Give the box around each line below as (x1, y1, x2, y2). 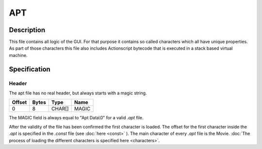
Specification (9, 65, 50, 73)
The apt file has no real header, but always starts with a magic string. (9, 90, 147, 96)
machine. (9, 52, 28, 58)
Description (9, 26, 46, 34)
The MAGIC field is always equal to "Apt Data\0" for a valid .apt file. (9, 115, 144, 121)
